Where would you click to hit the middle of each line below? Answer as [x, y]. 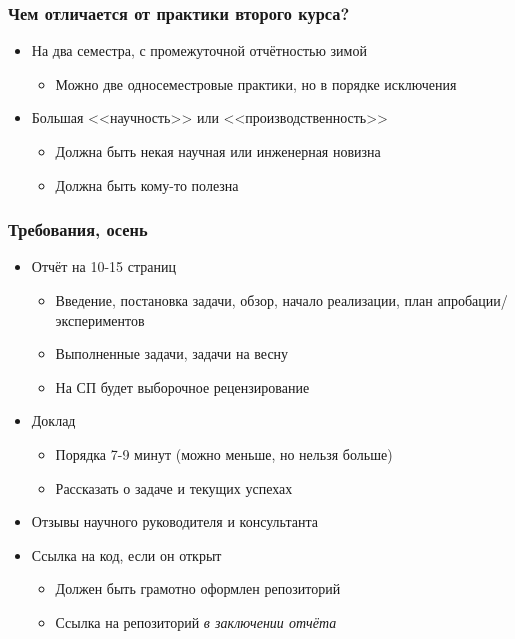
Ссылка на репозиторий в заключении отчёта [196, 621]
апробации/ [472, 300]
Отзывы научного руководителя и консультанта [174, 521]
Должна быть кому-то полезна [147, 184]
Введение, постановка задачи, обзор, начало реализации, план [244, 300]
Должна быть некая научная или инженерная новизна [218, 151]
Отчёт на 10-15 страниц [103, 266]
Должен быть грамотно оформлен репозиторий [198, 588]
